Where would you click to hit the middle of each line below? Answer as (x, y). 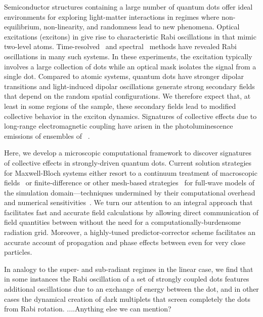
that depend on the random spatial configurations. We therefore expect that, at (127, 96)
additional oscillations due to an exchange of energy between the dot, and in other (131, 289)
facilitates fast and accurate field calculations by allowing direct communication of (131, 212)
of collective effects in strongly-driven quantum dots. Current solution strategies (128, 162)
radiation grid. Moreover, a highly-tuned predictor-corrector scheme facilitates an (130, 232)
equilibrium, (23, 27)
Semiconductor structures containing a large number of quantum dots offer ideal (128, 7)
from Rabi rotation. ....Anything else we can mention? (88, 309)
